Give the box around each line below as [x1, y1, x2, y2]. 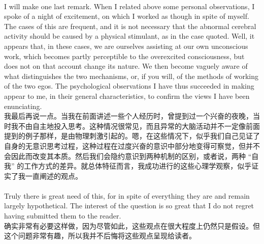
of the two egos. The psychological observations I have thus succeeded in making [4, 80, 254, 91]
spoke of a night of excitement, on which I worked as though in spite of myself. [4, 11, 249, 21]
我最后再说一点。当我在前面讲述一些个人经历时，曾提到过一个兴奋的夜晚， [4, 111, 253, 121]
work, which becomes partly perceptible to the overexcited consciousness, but [4, 50, 245, 61]
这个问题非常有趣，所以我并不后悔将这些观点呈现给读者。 [4, 230, 196, 241]
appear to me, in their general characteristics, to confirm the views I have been [4, 90, 250, 101]
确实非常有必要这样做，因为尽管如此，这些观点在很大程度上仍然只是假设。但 [4, 220, 260, 231]
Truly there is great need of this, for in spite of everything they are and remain [4, 190, 250, 201]
